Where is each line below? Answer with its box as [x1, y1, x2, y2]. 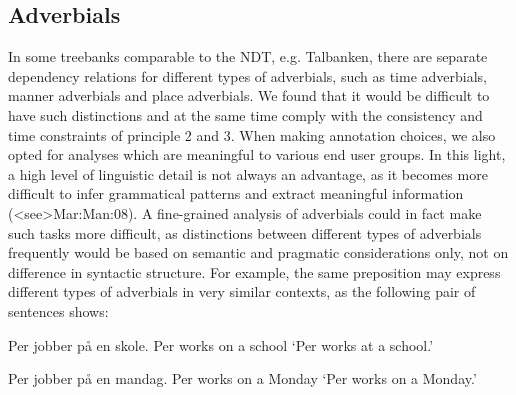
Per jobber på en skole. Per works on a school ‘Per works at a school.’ [8, 334, 434, 355]
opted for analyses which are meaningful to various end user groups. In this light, [8, 144, 506, 165]
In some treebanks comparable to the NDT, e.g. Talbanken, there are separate [8, 46, 488, 67]
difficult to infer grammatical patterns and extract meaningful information [8, 183, 464, 204]
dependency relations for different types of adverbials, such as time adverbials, [8, 65, 487, 86]
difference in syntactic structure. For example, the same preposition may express [8, 261, 501, 282]
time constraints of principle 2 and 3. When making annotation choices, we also [8, 124, 496, 145]
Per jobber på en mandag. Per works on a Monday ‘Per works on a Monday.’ [8, 368, 477, 389]
